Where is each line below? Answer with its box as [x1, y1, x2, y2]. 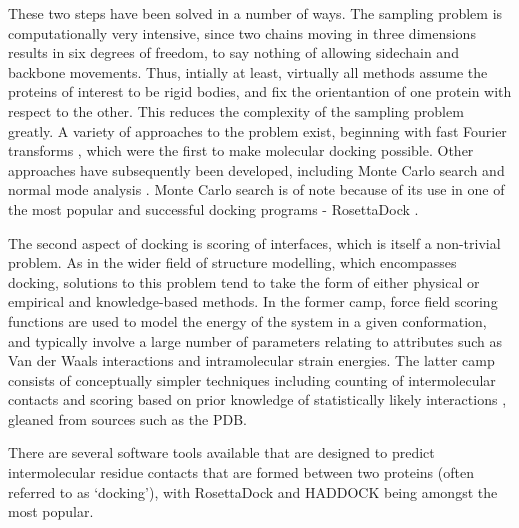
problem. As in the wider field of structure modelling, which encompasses [8, 252, 457, 273]
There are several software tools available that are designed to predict [8, 442, 435, 463]
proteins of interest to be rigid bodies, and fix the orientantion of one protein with [8, 81, 512, 102]
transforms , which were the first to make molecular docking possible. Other [8, 140, 474, 161]
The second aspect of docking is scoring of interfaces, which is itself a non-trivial [8, 232, 501, 253]
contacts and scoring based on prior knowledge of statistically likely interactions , [8, 389, 507, 410]
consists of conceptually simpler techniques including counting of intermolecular [8, 369, 496, 390]
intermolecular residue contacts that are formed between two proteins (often [8, 462, 474, 483]
